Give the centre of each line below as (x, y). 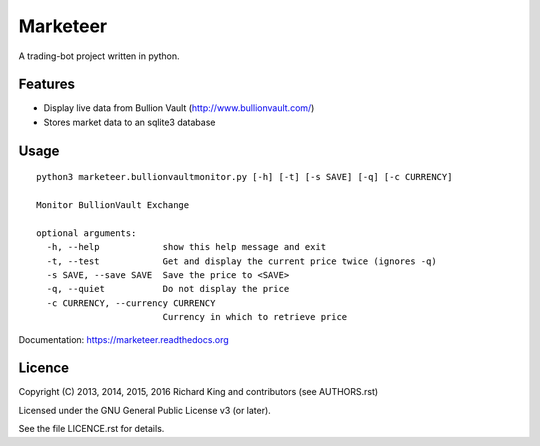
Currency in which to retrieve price (255, 317)
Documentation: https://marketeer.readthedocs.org (123, 339)
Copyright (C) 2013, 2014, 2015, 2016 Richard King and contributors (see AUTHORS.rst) (198, 392)
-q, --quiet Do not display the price (168, 289)
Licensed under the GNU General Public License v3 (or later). (145, 410)
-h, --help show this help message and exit (186, 247)
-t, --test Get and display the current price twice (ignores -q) (241, 261)
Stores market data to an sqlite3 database (129, 122)
